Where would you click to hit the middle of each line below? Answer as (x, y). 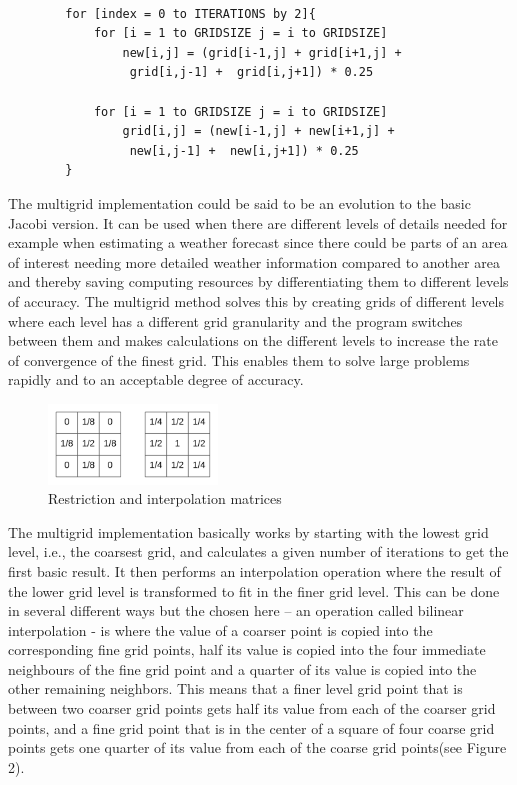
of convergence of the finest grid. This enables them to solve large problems (239, 359)
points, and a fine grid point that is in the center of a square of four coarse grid (251, 727)
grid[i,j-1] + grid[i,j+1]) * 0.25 (251, 72)
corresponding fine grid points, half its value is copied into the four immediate (247, 649)
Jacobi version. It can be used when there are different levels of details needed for (258, 222)
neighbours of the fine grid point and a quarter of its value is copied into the (242, 668)
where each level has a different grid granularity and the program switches (235, 320)
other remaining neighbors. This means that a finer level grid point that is (235, 688)
